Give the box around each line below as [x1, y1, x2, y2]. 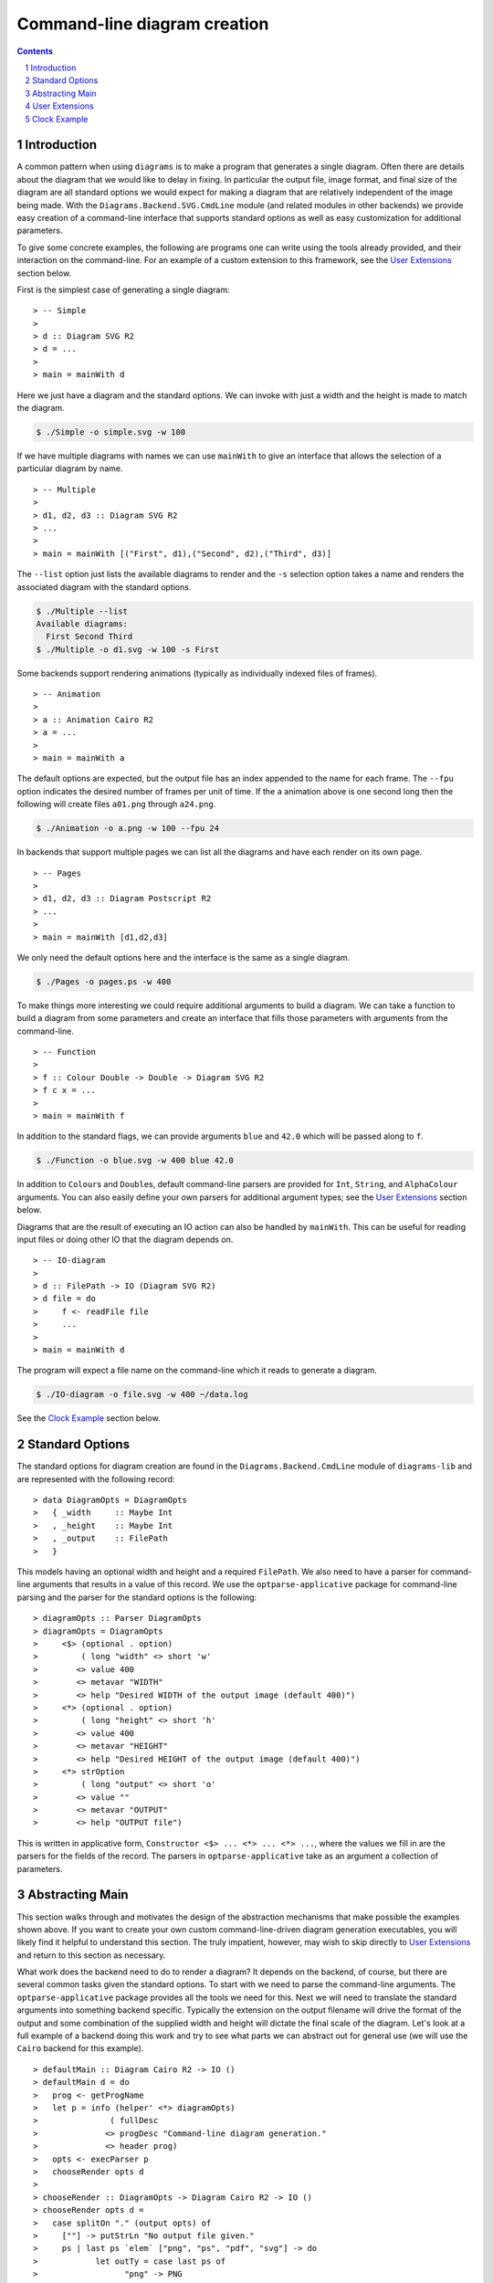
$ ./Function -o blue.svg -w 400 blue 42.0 [36, 1155, 235, 1166]
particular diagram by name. [16, 463, 123, 474]
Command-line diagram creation [16, 14, 269, 34]
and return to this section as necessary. [16, 1950, 166, 1961]
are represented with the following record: [16, 1473, 175, 1484]
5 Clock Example [25, 113, 89, 124]
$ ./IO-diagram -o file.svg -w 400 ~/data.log [36, 1389, 248, 1400]
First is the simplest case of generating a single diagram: [16, 284, 230, 295]
